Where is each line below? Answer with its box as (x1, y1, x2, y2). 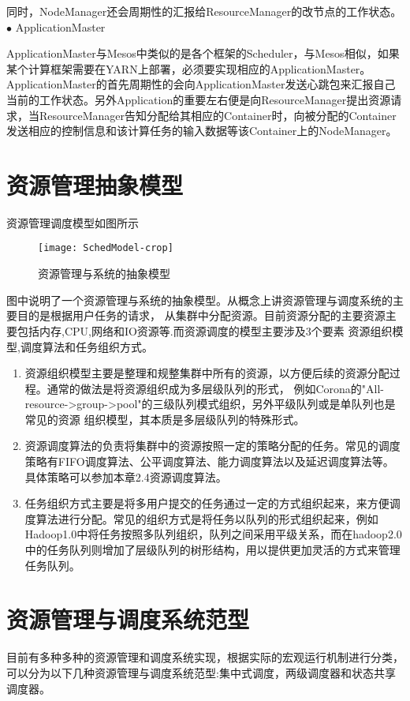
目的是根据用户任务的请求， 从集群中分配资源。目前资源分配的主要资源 (17, 307, 386, 324)
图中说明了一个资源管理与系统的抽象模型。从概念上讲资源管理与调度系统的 (6, 291, 393, 308)
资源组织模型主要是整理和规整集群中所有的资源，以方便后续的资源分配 (24, 365, 389, 381)
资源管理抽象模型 (6, 168, 184, 201)
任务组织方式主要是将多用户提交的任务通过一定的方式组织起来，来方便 (24, 495, 389, 512)
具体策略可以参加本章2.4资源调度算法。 (24, 468, 227, 485)
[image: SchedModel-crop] (38, 242, 173, 254)
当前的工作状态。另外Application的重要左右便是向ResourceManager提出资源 (6, 91, 391, 107)
